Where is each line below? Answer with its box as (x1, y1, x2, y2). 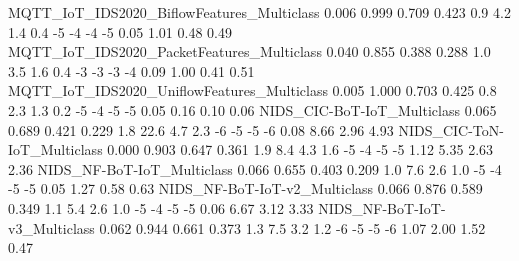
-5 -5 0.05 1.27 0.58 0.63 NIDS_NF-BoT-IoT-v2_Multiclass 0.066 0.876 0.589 (8, 178, 483, 199)
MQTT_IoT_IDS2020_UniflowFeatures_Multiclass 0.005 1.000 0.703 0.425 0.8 (8, 80, 497, 101)
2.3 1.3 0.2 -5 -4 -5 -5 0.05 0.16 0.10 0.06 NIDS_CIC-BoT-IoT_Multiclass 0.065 (8, 99, 497, 120)
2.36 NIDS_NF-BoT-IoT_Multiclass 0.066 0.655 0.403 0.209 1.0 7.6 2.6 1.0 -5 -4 (8, 158, 502, 179)
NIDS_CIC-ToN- (398, 119, 504, 140)
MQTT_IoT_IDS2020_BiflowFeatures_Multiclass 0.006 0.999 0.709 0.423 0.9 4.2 (8, 2, 511, 22)
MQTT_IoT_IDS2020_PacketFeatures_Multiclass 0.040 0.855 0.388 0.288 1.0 (8, 41, 491, 62)
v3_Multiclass (8, 217, 95, 238)
